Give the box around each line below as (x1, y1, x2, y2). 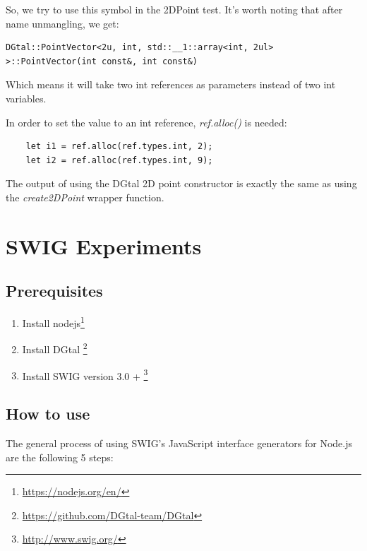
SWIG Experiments (6, 231, 202, 260)
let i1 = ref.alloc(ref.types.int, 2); (25, 141, 213, 152)
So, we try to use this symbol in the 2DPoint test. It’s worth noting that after (6, 2, 343, 16)
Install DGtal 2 (22, 340, 88, 357)
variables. (6, 90, 47, 105)
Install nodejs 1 (22, 314, 85, 330)
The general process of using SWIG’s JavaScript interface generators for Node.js (6, 436, 353, 451)
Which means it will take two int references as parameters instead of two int (6, 77, 336, 92)
